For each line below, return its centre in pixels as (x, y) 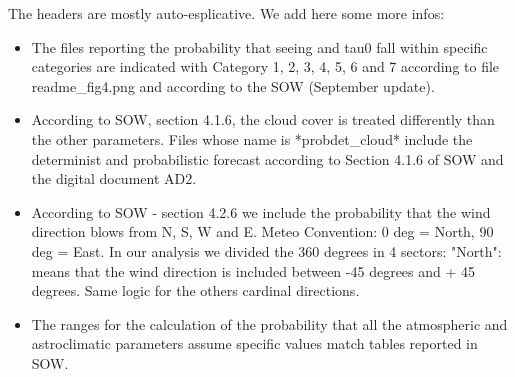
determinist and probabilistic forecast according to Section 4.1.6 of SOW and (267, 158)
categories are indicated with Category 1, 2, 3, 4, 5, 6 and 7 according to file (265, 66)
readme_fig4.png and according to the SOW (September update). (233, 85)
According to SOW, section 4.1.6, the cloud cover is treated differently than (263, 119)
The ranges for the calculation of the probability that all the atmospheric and (269, 323)
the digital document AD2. (114, 178)
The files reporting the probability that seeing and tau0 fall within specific (259, 46)
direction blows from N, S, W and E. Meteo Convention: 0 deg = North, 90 (262, 231)
